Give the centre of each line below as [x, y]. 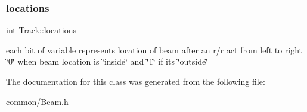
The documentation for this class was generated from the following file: [136, 81]
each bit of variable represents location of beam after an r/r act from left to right [154, 49]
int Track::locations [41, 30]
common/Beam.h [37, 101]
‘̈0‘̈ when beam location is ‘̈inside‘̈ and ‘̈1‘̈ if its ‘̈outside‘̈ [107, 61]
